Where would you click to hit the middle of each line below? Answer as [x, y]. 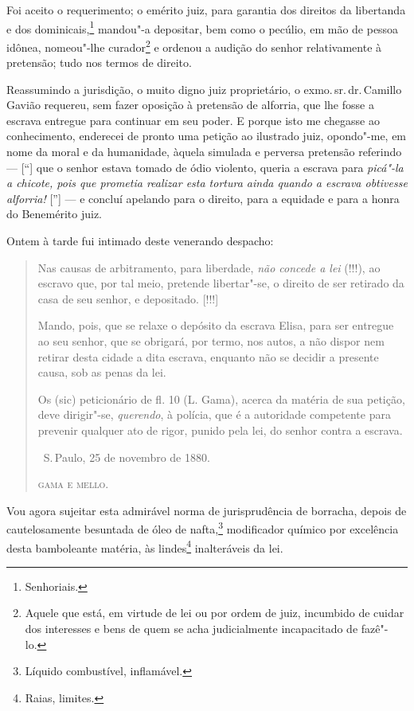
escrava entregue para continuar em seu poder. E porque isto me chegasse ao [193, 120]
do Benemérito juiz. [55, 214]
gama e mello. [73, 484]
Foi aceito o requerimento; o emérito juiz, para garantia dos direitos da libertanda [206, 10]
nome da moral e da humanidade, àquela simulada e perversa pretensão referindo [204, 152]
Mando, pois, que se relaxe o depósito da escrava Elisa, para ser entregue [216, 325]
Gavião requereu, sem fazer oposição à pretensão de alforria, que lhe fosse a [190, 105]
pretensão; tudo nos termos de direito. [99, 63]
